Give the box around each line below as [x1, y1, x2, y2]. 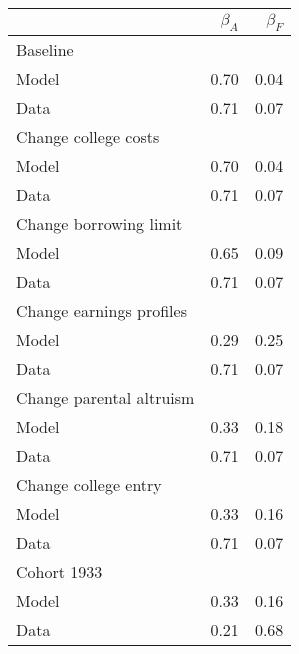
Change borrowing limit [16, 212, 183, 236]
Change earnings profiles [16, 299, 187, 323]
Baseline [16, 38, 74, 62]
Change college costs [16, 125, 160, 149]
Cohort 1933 [16, 560, 103, 584]
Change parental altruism [16, 386, 195, 410]
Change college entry [16, 473, 162, 497]
